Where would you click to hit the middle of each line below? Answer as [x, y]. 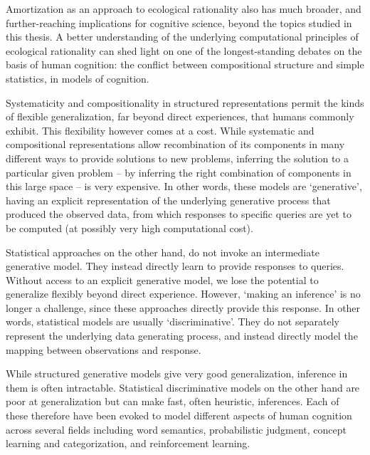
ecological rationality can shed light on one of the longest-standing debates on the [184, 50]
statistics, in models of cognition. [78, 78]
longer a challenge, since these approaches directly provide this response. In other [183, 307]
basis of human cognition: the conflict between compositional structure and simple [185, 64]
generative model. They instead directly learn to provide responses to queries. [175, 266]
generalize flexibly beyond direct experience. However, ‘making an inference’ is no [183, 294]
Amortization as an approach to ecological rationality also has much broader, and [184, 9]
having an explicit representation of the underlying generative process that [168, 200]
